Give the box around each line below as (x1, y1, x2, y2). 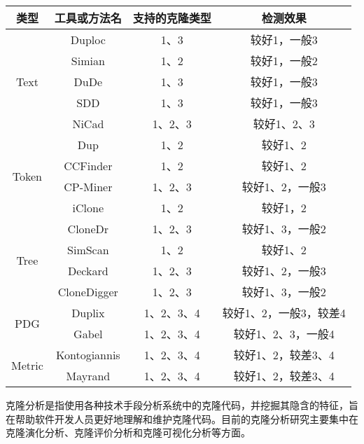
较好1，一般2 (250, 53, 318, 69)
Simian (71, 52, 105, 69)
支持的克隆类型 (132, 10, 211, 26)
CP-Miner (64, 178, 113, 195)
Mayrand (66, 367, 111, 384)
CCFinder (64, 157, 113, 174)
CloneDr (67, 220, 109, 237)
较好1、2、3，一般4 (233, 326, 335, 342)
